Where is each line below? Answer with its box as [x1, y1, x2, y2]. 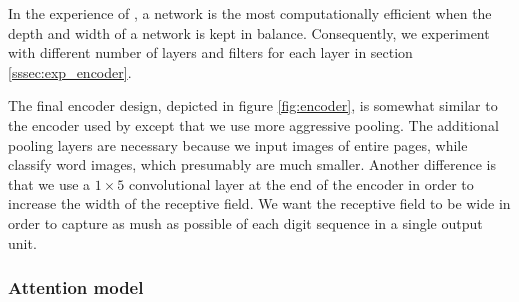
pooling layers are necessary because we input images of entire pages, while [8, 134, 468, 155]
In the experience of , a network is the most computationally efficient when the [8, 3, 492, 23]
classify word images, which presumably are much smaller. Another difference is [8, 154, 496, 175]
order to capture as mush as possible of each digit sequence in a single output [8, 212, 483, 233]
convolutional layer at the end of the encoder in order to [129, 173, 474, 194]
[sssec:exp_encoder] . [8, 61, 132, 82]
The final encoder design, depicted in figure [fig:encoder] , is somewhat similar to [8, 95, 498, 116]
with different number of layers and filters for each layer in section [8, 42, 413, 63]
